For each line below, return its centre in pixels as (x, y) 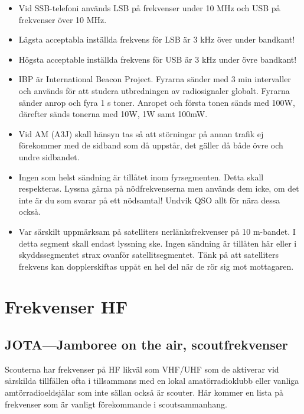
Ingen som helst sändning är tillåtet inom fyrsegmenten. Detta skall (141, 177)
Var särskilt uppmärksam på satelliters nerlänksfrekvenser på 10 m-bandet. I (157, 231)
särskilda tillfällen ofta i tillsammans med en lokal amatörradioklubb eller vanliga (152, 381)
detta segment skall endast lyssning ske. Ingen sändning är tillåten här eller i (158, 243)
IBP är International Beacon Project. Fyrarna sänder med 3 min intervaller (155, 79)
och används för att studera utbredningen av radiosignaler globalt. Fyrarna (154, 90)
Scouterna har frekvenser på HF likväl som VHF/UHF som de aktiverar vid (142, 369)
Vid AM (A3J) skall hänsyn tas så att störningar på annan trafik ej (141, 133)
